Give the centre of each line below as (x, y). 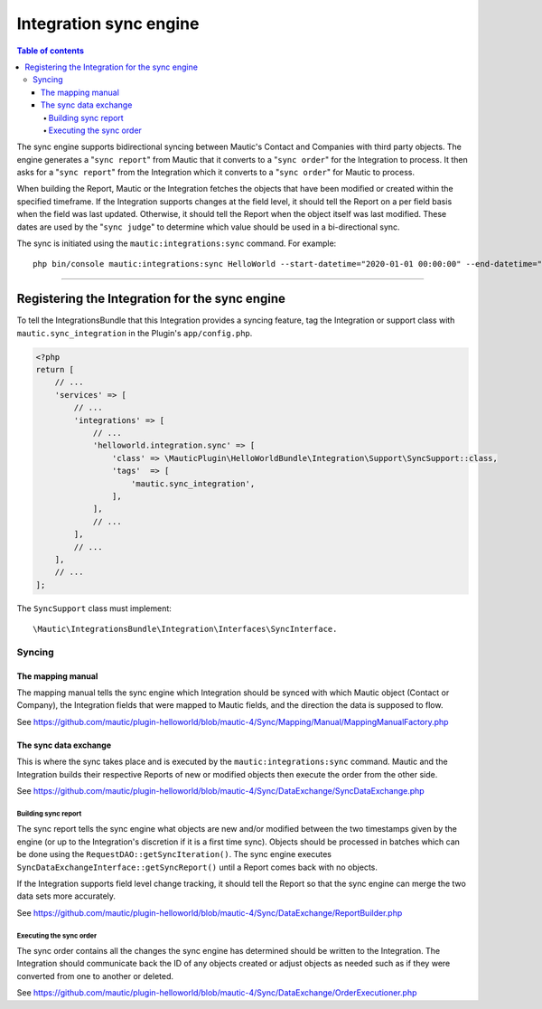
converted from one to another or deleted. (95, 976)
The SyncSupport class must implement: (94, 608)
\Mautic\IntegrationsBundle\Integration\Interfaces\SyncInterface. (185, 629)
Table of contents (51, 51)
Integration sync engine (108, 24)
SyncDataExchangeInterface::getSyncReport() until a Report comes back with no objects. (197, 867)
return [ (55, 370)
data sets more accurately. (66, 896)
